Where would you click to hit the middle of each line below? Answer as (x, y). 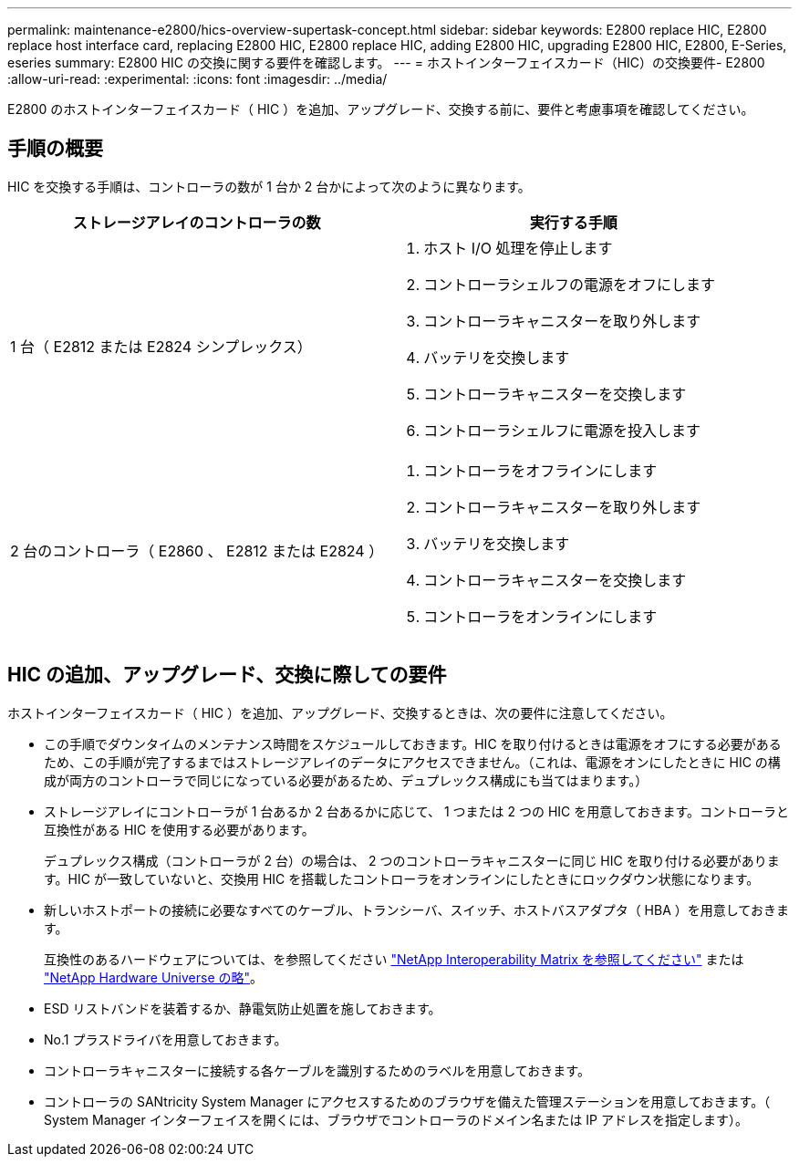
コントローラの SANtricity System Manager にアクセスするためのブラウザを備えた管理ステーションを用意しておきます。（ (407, 1101)
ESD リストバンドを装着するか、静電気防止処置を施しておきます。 (243, 1008)
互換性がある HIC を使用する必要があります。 (179, 829)
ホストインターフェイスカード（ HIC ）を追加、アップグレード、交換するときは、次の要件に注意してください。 (340, 712)
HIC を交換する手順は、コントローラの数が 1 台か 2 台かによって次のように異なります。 (269, 186)
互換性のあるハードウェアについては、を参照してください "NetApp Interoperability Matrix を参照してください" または (394, 959)
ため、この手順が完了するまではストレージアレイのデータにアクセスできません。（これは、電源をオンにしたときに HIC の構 (412, 762)
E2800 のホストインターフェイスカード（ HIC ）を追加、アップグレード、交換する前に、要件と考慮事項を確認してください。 (381, 109)
